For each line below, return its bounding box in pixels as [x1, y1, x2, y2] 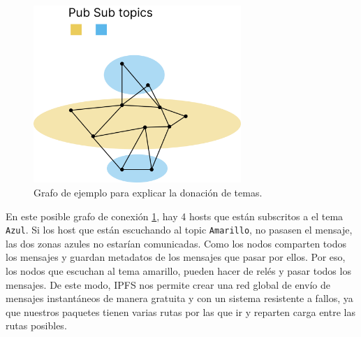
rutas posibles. [6, 318, 67, 333]
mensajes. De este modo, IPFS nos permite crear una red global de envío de [6, 277, 330, 292]
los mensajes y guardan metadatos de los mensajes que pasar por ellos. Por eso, [6, 250, 346, 264]
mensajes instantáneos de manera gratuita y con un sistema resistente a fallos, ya [6, 291, 353, 306]
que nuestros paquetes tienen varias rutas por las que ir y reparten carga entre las [6, 304, 355, 319]
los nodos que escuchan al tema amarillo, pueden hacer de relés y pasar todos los [6, 263, 351, 278]
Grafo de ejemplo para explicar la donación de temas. [34, 185, 263, 199]
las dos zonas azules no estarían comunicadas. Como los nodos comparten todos [6, 236, 346, 250]
